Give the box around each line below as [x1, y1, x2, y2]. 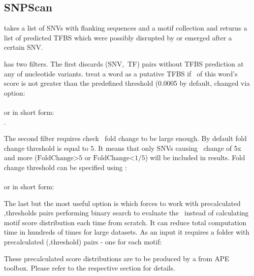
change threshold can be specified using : [4, 162, 127, 172]
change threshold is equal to [4, 142, 89, 153]
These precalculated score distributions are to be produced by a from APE [4, 253, 229, 263]
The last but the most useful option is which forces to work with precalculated [4, 198, 241, 208]
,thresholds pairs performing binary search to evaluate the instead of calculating [4, 207, 249, 218]
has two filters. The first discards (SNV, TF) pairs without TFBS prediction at [4, 58, 244, 69]
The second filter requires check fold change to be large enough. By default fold [4, 133, 247, 143]
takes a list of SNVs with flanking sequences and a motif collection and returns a [4, 23, 248, 33]
